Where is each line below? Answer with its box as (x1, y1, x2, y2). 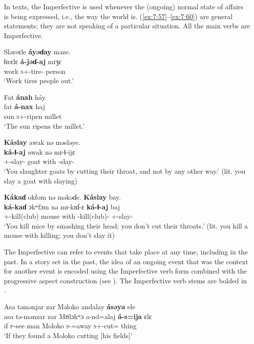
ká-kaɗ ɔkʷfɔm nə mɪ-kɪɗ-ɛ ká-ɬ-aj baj (4, 201, 120, 211)
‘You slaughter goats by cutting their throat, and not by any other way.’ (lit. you (4, 165, 246, 176)
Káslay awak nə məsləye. (4, 137, 81, 147)
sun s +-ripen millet (4, 111, 62, 121)
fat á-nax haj (4, 101, 45, 112)
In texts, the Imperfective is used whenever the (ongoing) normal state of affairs (4, 1, 244, 11)
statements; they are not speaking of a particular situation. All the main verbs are (4, 21, 250, 31)
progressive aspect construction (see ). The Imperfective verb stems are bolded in (4, 275, 247, 285)
